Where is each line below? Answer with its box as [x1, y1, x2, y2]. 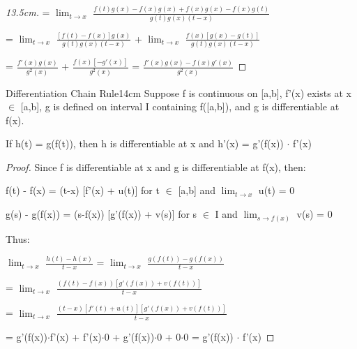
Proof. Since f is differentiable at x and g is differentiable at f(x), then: [6, 159, 306, 174]
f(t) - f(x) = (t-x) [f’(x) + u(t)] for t [6, 183, 160, 198]
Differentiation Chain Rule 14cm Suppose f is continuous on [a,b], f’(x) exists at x [6, 85, 351, 100]
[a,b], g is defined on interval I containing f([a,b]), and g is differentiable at [20, 99, 340, 114]
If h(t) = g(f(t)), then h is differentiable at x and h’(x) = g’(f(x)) [6, 136, 284, 151]
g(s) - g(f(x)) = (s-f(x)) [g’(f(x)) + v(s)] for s [6, 207, 197, 221]
